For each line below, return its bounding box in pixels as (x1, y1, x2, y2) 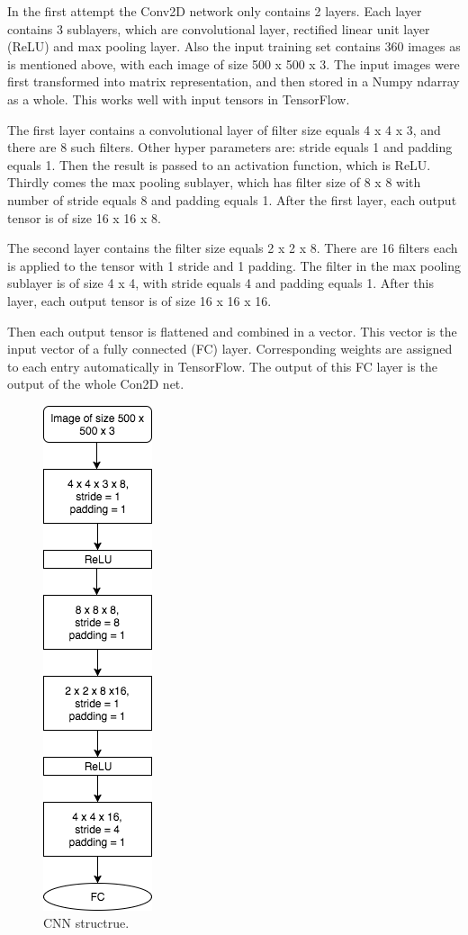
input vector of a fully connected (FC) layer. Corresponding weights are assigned (7, 339, 453, 358)
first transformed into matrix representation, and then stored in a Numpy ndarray (7, 72, 460, 91)
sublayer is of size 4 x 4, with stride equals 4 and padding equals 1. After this (7, 274, 434, 292)
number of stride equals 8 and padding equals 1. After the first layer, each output (7, 190, 457, 209)
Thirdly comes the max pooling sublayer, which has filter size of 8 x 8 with (7, 173, 421, 192)
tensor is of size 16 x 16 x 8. (7, 208, 161, 227)
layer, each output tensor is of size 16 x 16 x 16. (7, 291, 272, 310)
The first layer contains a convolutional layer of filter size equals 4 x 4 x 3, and (7, 120, 441, 139)
